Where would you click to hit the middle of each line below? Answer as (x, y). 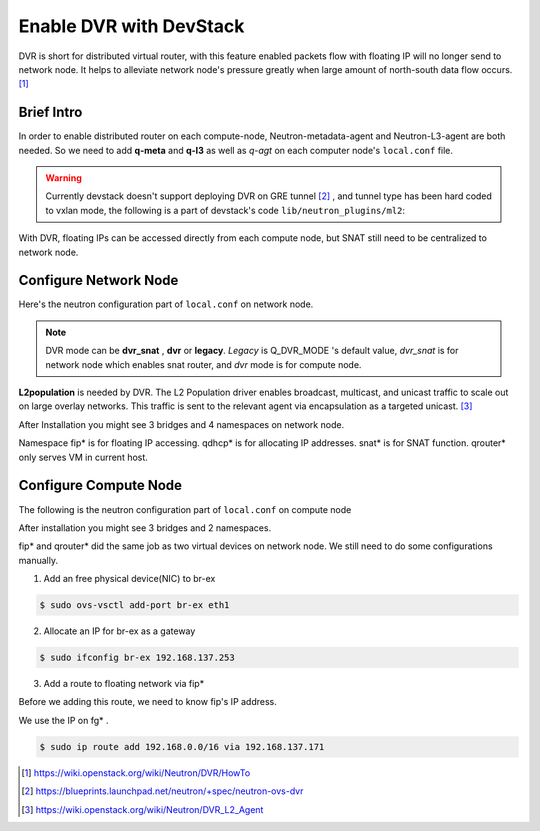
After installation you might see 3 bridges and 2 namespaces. (145, 527)
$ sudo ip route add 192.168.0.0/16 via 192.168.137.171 (182, 746)
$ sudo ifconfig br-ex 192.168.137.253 (137, 658)
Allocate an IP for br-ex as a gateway (119, 631)
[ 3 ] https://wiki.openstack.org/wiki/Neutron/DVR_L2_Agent (142, 809)
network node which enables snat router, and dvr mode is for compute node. (203, 364)
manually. (38, 560)
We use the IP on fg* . (63, 720)
